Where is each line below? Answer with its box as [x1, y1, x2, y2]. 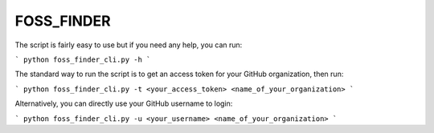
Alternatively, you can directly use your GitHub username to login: [14, 99, 233, 108]
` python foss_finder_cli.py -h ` [14, 54, 151, 64]
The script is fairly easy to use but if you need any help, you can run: [14, 40, 243, 50]
